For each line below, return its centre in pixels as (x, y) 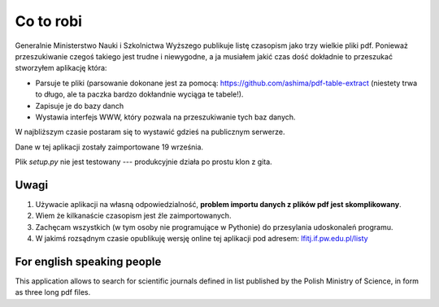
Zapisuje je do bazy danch (80, 106)
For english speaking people (88, 261)
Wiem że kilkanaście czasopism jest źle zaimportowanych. (133, 216)
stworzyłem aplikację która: (61, 68)
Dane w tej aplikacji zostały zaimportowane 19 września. (109, 147)
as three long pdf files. (53, 292)
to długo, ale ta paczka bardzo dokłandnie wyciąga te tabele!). (139, 94)
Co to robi (49, 21)
